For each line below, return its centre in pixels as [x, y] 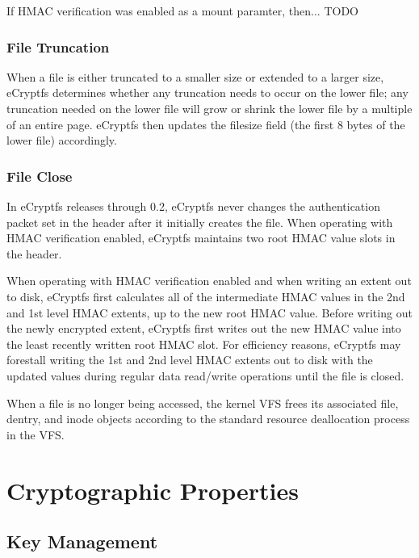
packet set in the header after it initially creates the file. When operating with [200, 222]
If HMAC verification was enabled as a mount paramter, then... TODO [183, 10]
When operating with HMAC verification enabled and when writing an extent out [209, 281]
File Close [40, 176]
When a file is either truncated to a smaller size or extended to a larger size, [195, 76]
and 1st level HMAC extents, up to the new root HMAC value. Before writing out [209, 312]
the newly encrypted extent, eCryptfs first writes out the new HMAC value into [204, 328]
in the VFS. [36, 434]
